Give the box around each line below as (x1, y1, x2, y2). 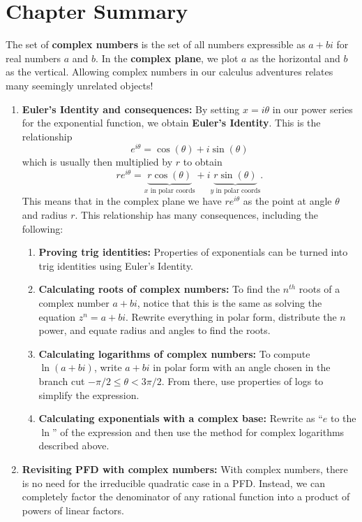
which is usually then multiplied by (22, 154, 173, 169)
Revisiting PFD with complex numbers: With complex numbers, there (22, 461, 348, 476)
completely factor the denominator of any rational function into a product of (22, 489, 350, 504)
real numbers (6, 50, 61, 65)
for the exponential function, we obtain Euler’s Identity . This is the (22, 115, 321, 130)
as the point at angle (243, 194, 332, 208)
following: (22, 221, 63, 235)
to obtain (183, 154, 223, 169)
